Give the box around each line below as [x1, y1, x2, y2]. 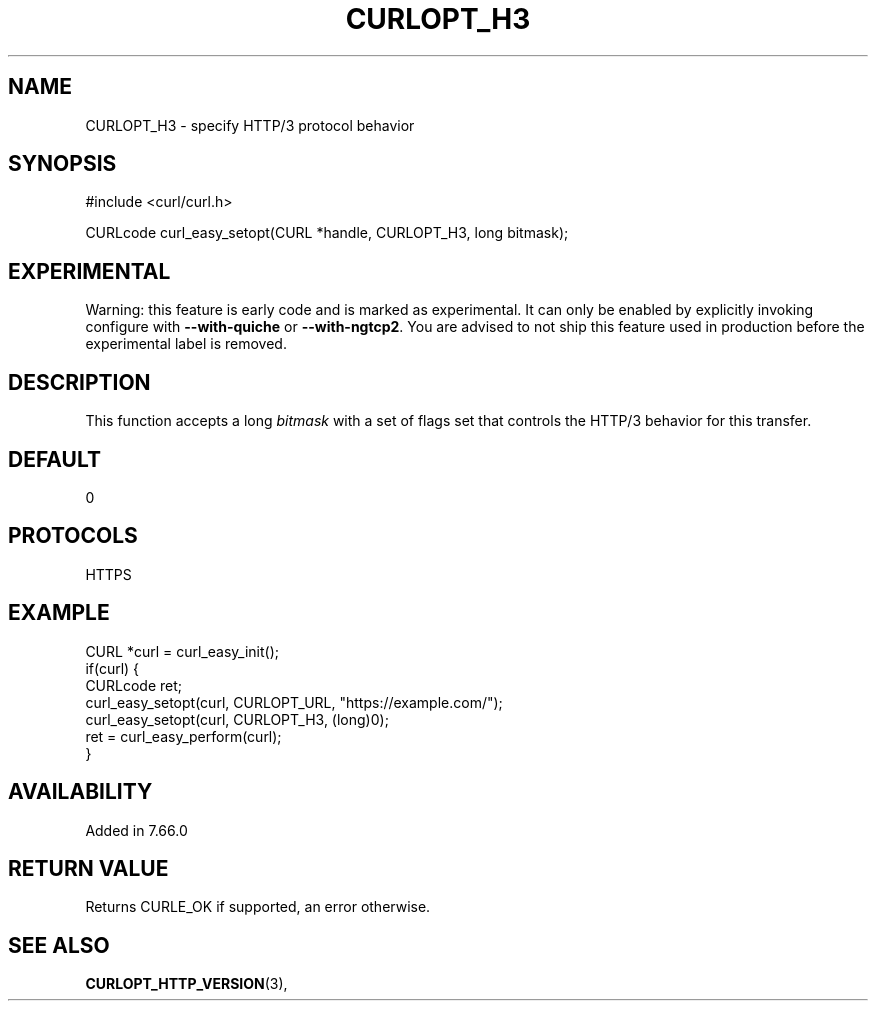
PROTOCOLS [8, 523, 138, 549]
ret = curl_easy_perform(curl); [85, 727, 282, 745]
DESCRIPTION [8, 369, 151, 395]
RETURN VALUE [8, 855, 169, 881]
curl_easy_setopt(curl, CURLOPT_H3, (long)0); [85, 710, 389, 728]
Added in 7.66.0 [85, 821, 188, 839]
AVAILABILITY [8, 779, 153, 805]
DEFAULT [8, 446, 101, 472]
